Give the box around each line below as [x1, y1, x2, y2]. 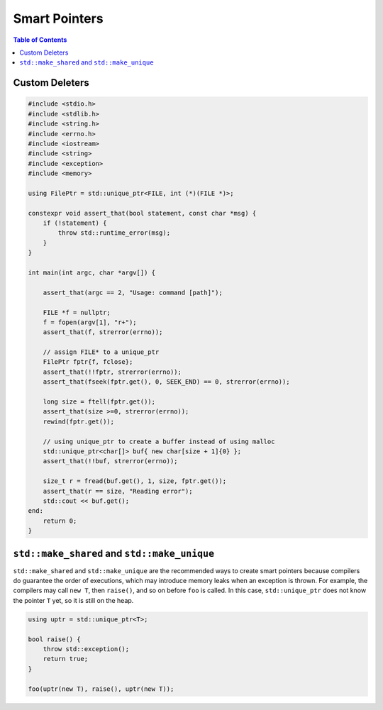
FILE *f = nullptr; [43, 309, 111, 316]
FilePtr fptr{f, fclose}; [43, 358, 133, 366]
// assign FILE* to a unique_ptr [43, 348, 160, 356]
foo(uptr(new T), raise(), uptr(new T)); [28, 684, 174, 693]
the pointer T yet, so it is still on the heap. [13, 596, 134, 604]
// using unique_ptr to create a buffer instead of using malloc [43, 437, 275, 445]
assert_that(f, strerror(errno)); [43, 328, 163, 336]
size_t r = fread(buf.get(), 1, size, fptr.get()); [43, 477, 227, 485]
